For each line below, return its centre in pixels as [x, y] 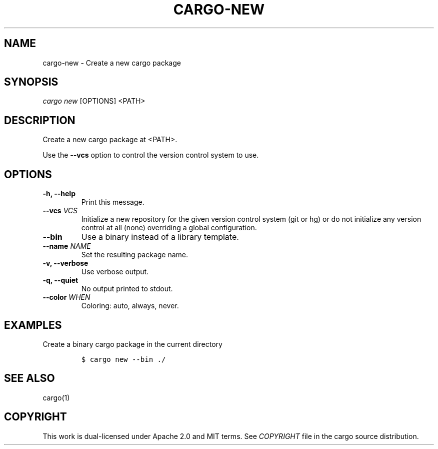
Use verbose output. [115, 272]
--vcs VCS [60, 211]
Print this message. [113, 202]
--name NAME [67, 246]
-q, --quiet [60, 280]
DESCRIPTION [40, 120]
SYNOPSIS [31, 82]
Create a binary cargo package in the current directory [132, 344]
